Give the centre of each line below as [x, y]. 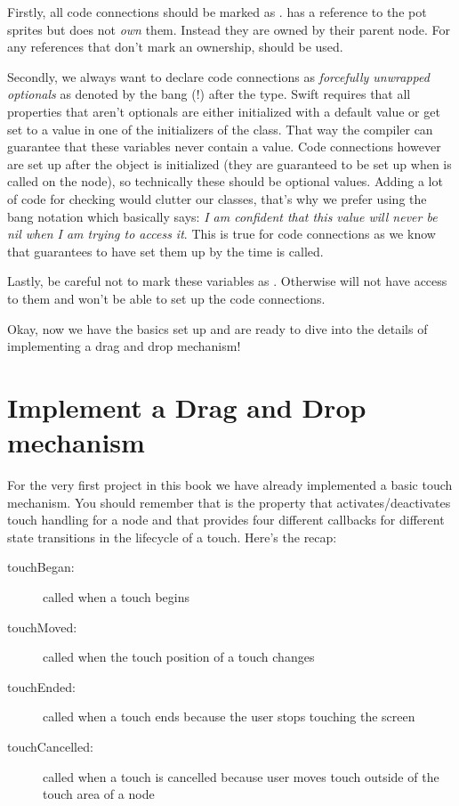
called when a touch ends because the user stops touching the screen [229, 716]
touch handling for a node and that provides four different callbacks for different [226, 520]
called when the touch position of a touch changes [179, 657]
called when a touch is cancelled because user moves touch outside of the [241, 776]
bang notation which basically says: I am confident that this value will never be [222, 216]
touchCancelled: [50, 746]
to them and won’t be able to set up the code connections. [166, 298]
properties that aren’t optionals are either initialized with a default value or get [224, 111]
